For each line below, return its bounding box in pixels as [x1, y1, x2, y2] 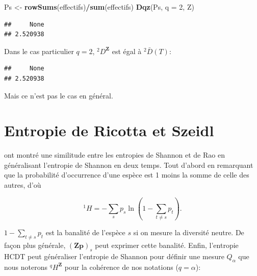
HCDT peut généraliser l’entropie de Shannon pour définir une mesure [4, 250, 224, 261]
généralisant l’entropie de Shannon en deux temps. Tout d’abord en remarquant [4, 159, 253, 170]
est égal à [112, 45, 142, 56]
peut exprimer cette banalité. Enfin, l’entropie [95, 240, 239, 250]
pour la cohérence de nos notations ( [64, 261, 178, 272]
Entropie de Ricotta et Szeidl [4, 120, 214, 141]
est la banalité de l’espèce [45, 227, 125, 238]
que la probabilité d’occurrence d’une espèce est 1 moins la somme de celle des [4, 169, 249, 180]
